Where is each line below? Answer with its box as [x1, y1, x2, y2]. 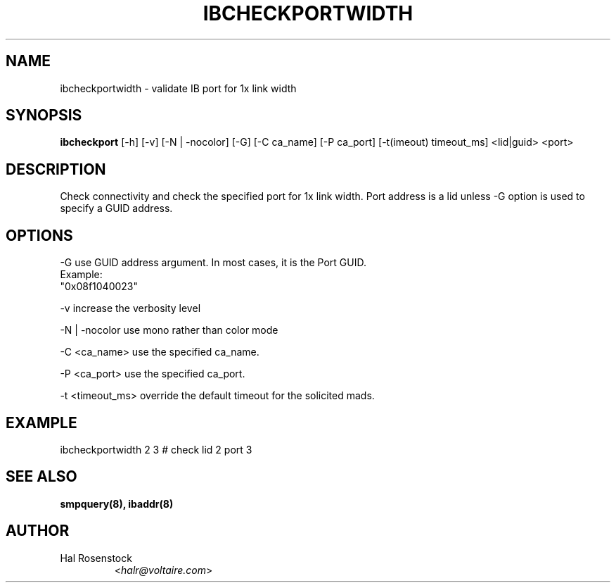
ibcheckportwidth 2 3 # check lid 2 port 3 [60, 443, 252, 456]
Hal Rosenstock [60, 551, 132, 564]
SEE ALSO [6, 468, 77, 486]
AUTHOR [6, 522, 70, 540]
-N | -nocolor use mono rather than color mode [60, 324, 278, 337]
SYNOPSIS [6, 106, 82, 125]
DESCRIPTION [6, 160, 106, 178]
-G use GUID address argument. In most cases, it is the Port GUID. [60, 256, 367, 269]
